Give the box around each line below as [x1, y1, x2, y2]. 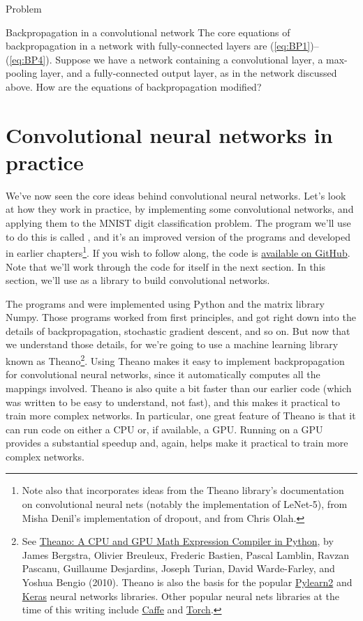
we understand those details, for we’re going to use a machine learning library [6, 337, 339, 352]
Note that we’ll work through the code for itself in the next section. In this [6, 259, 326, 274]
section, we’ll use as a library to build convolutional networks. [6, 273, 270, 287]
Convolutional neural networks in [6, 120, 333, 149]
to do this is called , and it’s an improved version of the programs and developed [6, 229, 351, 244]
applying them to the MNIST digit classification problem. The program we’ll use [6, 216, 351, 230]
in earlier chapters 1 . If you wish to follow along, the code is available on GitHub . [6, 244, 350, 260]
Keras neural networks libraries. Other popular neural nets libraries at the [22, 588, 340, 603]
